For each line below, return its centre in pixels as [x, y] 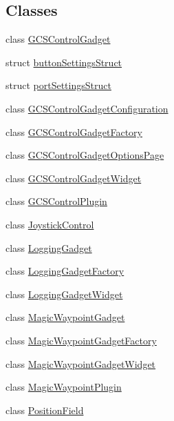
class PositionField [45, 410]
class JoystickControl [50, 224]
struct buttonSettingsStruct [64, 62]
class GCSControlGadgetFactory [74, 131]
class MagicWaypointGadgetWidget [81, 363]
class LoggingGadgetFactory [65, 271]
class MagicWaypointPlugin [64, 387]
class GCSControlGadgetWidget [74, 178]
